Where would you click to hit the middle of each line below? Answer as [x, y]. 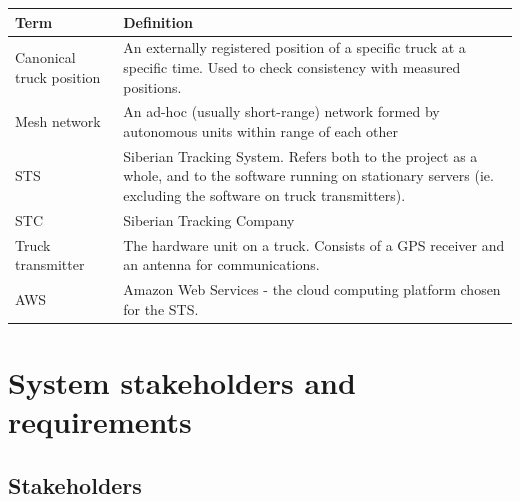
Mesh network [58, 121]
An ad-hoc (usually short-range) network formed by [281, 111]
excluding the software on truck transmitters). [264, 195]
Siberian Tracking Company [209, 219]
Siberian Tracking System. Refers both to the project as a [300, 155]
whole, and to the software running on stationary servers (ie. [308, 175]
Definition [158, 21]
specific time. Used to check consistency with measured [292, 66]
